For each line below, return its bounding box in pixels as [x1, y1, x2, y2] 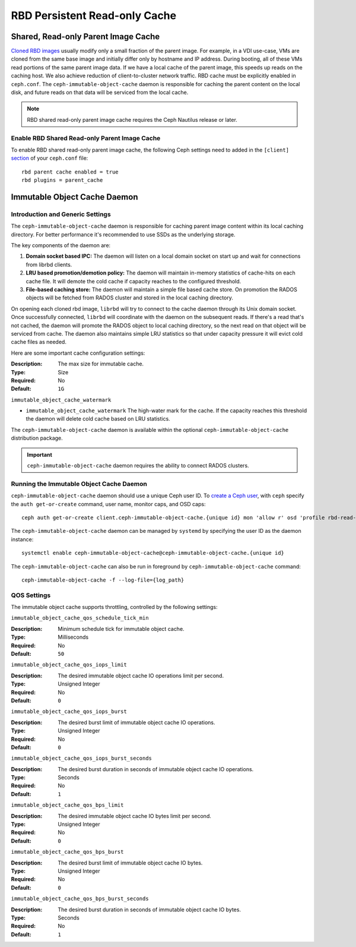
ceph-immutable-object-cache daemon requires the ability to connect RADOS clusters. [27, 462, 249, 469]
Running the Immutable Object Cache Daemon [11, 479, 148, 488]
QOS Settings [11, 591, 51, 599]
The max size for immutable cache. [58, 360, 144, 368]
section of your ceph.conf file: [11, 154, 88, 162]
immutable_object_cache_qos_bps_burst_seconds [11, 895, 149, 902]
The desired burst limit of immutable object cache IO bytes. [58, 859, 203, 866]
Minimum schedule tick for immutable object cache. [58, 625, 185, 632]
